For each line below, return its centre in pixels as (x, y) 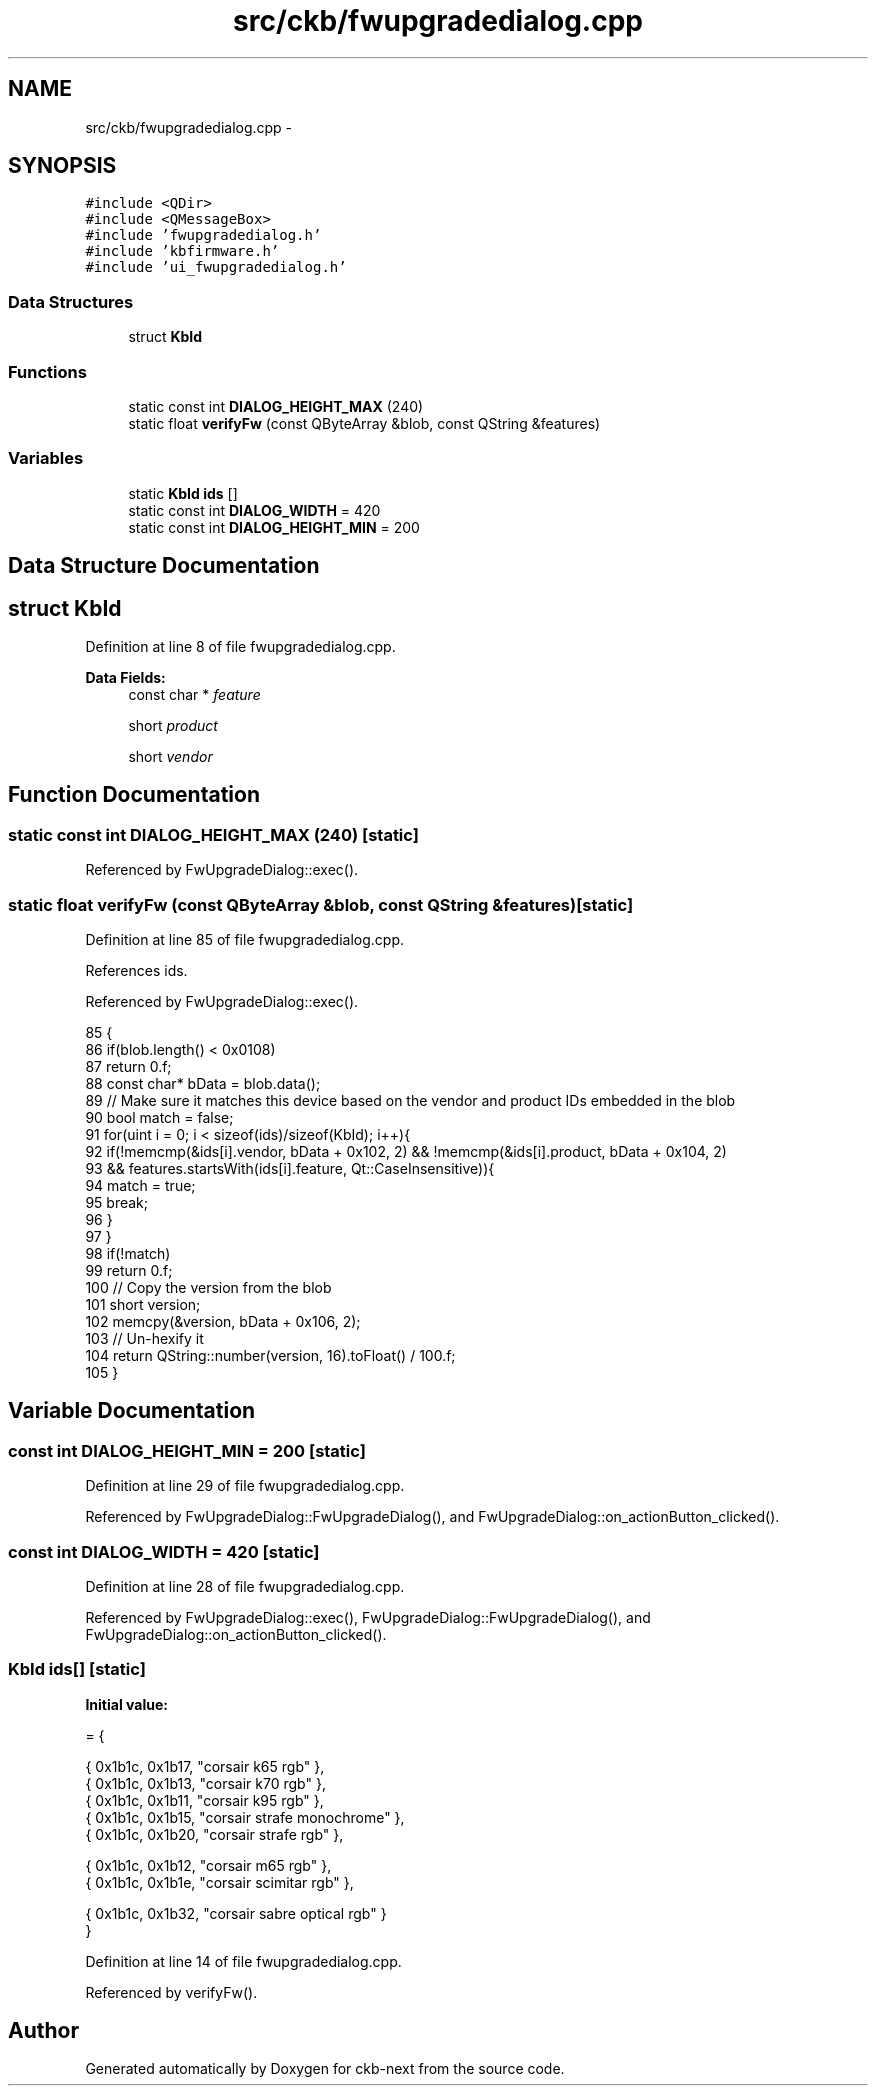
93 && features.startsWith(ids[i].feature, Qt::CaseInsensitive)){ (290, 1168)
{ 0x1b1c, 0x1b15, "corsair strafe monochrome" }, (245, 1817)
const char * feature (194, 694)
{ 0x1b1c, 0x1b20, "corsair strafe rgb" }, (214, 1834)
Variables (46, 458)
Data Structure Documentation (164, 566)
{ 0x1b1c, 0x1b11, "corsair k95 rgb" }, (204, 1800)
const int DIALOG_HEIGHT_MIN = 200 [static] (187, 1450)
